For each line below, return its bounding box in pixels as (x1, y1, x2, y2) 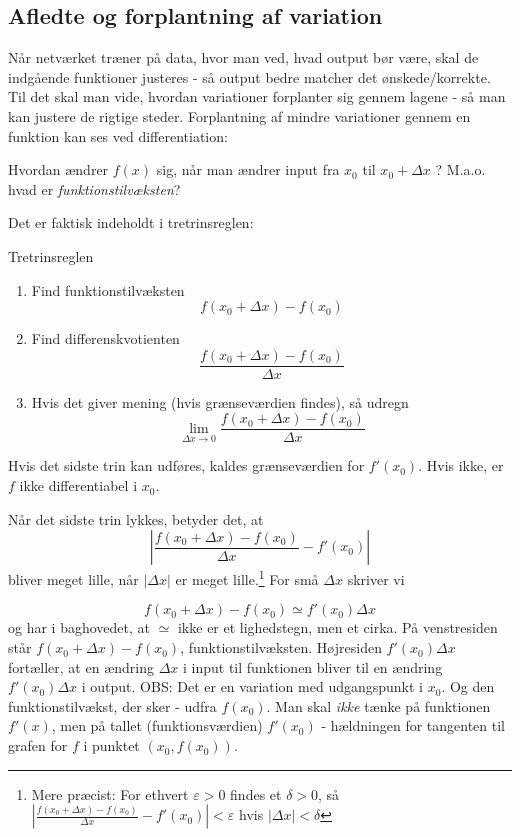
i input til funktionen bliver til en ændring (182, 656, 443, 677)
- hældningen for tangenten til (321, 715, 506, 736)
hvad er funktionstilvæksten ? (8, 178, 181, 199)
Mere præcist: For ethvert (31, 783, 189, 804)
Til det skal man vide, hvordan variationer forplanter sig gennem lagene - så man (8, 86, 506, 107)
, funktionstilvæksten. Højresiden (180, 637, 382, 658)
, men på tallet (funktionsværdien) (51, 715, 263, 736)
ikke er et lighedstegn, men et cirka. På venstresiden (177, 617, 498, 638)
